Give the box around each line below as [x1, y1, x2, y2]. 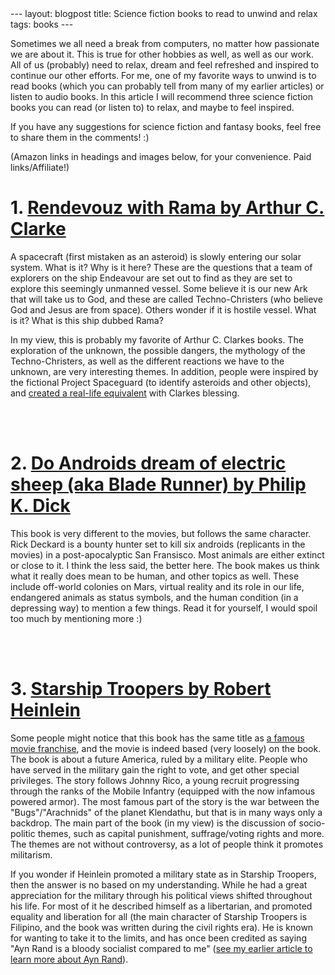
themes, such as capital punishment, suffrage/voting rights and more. [37, 827, 325, 839]
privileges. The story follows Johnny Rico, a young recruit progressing [10, 774, 300, 786]
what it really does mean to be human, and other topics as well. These [10, 570, 300, 582]
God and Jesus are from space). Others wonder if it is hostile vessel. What [10, 303, 317, 316]
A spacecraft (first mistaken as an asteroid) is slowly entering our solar [10, 250, 302, 262]
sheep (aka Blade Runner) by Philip [10, 473, 307, 496]
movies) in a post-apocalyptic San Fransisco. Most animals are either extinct [10, 548, 325, 561]
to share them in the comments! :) [10, 132, 150, 143]
